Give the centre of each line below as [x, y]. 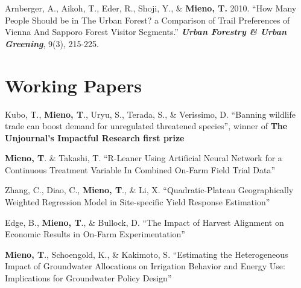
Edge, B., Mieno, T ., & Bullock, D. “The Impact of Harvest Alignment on [144, 222]
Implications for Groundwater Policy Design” [88, 278]
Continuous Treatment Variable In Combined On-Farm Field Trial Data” [140, 169]
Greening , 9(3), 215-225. [52, 43]
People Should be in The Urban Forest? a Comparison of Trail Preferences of [147, 20]
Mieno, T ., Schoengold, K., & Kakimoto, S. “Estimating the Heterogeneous [147, 254]
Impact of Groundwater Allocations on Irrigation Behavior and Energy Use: [145, 266]
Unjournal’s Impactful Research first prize [95, 137]
